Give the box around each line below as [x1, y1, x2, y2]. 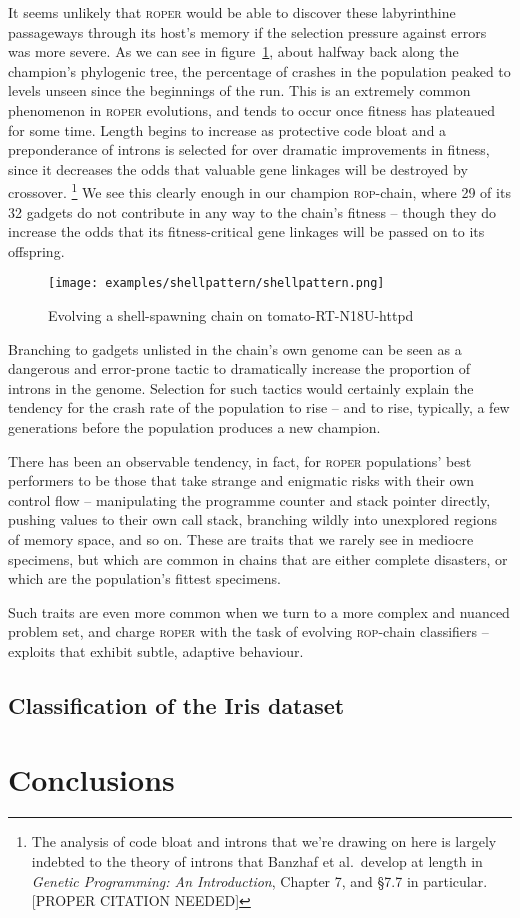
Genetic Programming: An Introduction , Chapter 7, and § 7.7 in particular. [31, 870, 488, 891]
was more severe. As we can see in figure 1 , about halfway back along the [8, 41, 459, 62]
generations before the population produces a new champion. [8, 417, 381, 437]
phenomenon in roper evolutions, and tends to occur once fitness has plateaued [8, 99, 495, 120]
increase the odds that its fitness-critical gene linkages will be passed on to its [8, 221, 485, 242]
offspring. [8, 240, 65, 261]
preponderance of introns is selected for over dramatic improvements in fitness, [8, 139, 490, 160]
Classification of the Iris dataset [8, 689, 345, 720]
